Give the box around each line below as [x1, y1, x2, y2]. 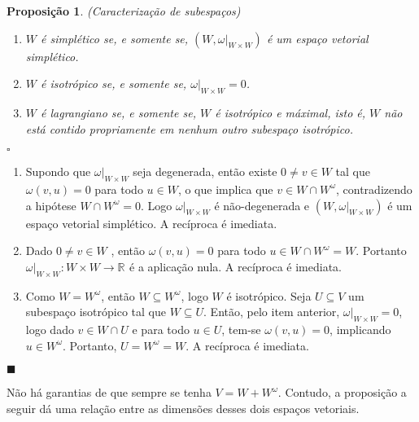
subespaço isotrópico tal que [25, 303, 166, 320]
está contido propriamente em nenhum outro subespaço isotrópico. [25, 120, 353, 137]
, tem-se [221, 320, 261, 337]
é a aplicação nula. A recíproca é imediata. [129, 257, 343, 275]
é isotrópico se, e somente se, [41, 75, 187, 92]
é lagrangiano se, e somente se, [41, 103, 196, 121]
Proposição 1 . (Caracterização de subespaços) [7, 2, 241, 19]
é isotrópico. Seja [226, 287, 312, 304]
